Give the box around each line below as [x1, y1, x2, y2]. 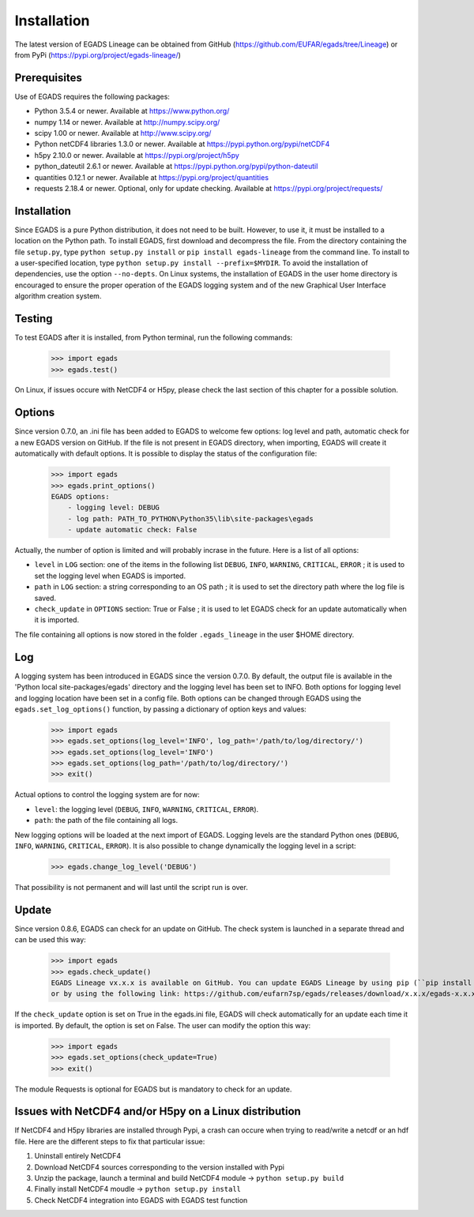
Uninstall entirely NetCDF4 [34, 1151, 122, 1161]
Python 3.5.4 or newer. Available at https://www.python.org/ [34, 107, 230, 116]
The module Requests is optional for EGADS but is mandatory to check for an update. [14, 1084, 292, 1094]
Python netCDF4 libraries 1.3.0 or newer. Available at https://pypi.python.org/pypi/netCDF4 [34, 139, 330, 149]
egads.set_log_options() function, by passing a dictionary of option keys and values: [14, 704, 307, 714]
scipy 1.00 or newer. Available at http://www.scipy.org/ [34, 129, 212, 138]
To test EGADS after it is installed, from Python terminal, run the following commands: [14, 332, 293, 343]
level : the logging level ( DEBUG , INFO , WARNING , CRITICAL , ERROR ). [34, 804, 259, 813]
